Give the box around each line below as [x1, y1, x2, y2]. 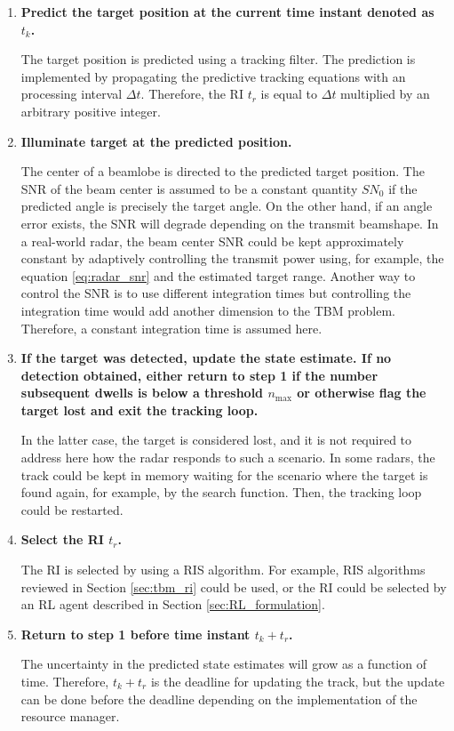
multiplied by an [340, 84, 430, 103]
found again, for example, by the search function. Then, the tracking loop [20, 483, 422, 502]
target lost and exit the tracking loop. [20, 400, 259, 419]
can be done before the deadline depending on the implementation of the [20, 689, 418, 708]
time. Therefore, [20, 672, 109, 690]
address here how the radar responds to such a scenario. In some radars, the [20, 448, 435, 467]
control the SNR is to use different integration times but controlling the [20, 284, 411, 302]
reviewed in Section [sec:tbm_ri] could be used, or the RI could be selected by [20, 577, 447, 596]
